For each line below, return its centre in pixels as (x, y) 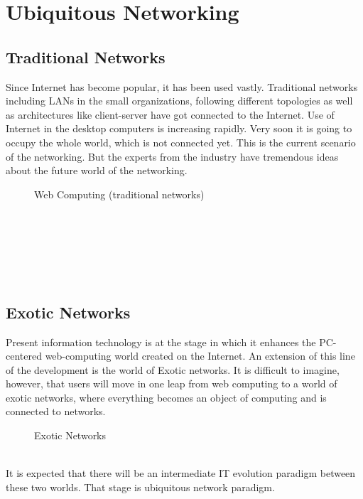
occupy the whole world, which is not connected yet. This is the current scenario (181, 142)
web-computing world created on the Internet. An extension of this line (200, 356)
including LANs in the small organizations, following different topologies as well (179, 101)
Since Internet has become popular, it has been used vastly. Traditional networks (182, 86)
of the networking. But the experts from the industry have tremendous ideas (172, 156)
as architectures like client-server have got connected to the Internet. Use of (170, 114)
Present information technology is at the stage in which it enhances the (161, 342)
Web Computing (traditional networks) (119, 194)
